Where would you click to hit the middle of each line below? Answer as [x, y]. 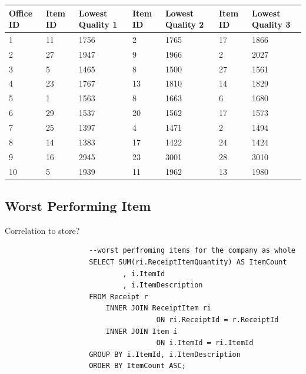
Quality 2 [184, 24]
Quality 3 [271, 24]
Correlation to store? [42, 230]
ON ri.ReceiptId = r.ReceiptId [217, 320]
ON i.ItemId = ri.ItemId [205, 343]
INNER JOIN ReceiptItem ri [158, 308]
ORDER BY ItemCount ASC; [137, 366]
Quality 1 [98, 24]
